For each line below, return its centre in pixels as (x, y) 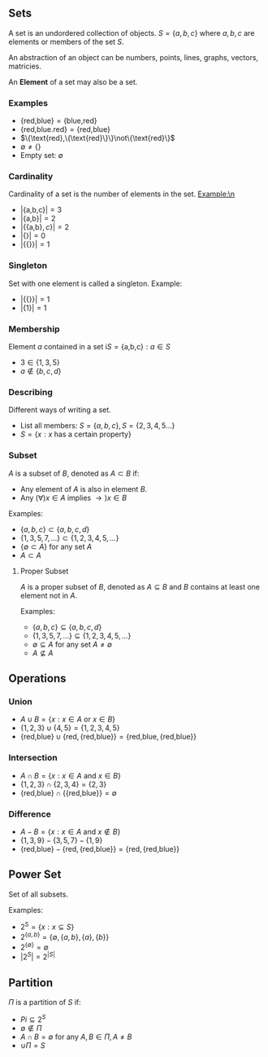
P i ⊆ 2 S (33, 1019)
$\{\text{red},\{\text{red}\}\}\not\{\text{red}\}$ (97, 138)
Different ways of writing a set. (60, 410)
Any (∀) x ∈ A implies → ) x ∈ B (73, 498)
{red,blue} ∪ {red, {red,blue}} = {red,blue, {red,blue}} (108, 737)
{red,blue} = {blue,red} (58, 121)
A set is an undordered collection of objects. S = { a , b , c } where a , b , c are (132, 33)
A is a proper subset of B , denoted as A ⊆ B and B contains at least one (140, 586)
